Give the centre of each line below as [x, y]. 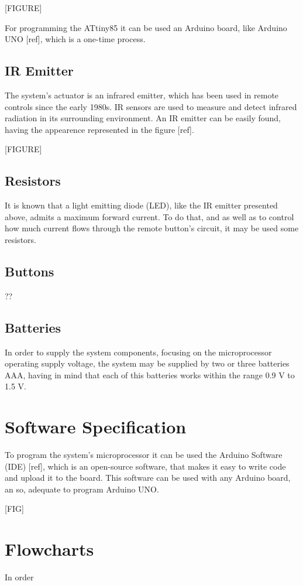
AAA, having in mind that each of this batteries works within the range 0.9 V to [150, 374]
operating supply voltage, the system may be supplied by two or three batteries [147, 363]
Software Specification [96, 427]
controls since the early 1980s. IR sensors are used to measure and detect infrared [151, 106]
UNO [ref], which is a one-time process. [75, 39]
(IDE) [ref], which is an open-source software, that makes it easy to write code [145, 466]
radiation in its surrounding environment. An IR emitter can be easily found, [143, 118]
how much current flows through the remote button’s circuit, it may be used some [152, 228]
